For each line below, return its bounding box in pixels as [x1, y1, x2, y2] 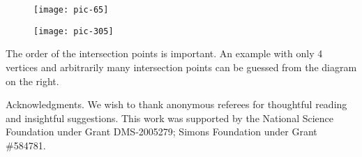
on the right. [6, 73, 59, 88]
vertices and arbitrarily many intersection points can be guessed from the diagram [6, 59, 357, 74]
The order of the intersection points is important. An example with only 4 [6, 46, 323, 61]
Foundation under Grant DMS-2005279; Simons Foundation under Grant [6, 124, 317, 139]
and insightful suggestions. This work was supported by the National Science [6, 110, 334, 125]
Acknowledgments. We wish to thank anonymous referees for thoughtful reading [6, 97, 347, 112]
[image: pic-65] [33, 5, 109, 15]
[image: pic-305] [33, 26, 114, 36]
